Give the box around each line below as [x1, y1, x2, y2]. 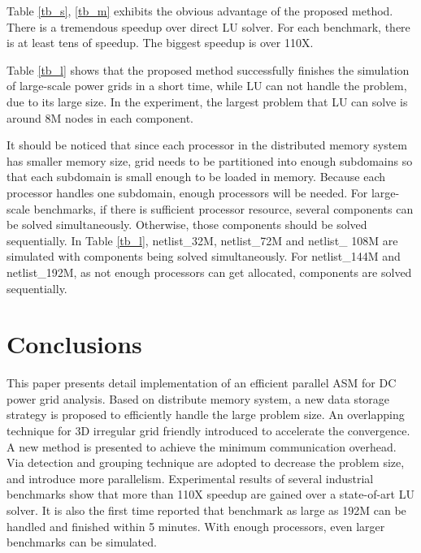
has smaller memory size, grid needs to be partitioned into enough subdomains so [7, 152, 413, 169]
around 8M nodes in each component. [7, 109, 193, 126]
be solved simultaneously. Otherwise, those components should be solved [7, 216, 367, 233]
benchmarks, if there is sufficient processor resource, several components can [33, 200, 414, 217]
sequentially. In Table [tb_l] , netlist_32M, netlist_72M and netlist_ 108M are [7, 231, 398, 248]
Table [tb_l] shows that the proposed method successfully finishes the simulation [7, 61, 410, 78]
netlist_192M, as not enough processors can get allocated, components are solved [7, 263, 412, 280]
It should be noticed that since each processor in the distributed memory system [7, 136, 407, 153]
